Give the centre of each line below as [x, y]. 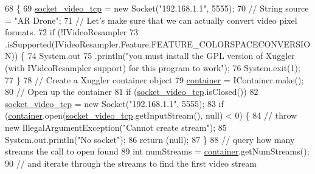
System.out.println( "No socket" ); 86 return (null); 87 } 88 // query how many [150, 139]
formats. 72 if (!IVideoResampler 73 [71, 32]
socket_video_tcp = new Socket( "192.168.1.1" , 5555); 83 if [114, 103]
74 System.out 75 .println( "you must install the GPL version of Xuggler [161, 56]
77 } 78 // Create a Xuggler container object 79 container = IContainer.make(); [154, 79]
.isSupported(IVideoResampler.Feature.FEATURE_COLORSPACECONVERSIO [158, 43]
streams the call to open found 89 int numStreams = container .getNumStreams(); [157, 151]
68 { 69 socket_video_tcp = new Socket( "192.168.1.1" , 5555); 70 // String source [157, 8]
